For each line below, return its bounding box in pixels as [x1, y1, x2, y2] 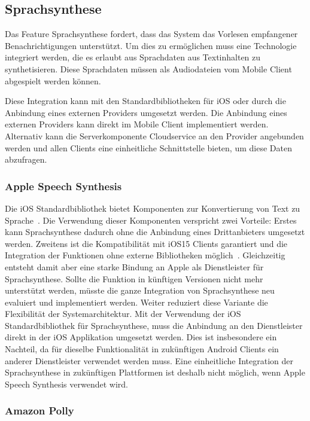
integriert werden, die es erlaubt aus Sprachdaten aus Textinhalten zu [5, 51, 261, 63]
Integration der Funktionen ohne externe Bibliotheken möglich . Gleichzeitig [5, 249, 285, 261]
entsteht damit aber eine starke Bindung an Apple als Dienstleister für [5, 260, 264, 273]
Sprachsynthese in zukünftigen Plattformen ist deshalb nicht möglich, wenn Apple [5, 366, 305, 379]
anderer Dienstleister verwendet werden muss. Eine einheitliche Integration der [5, 354, 294, 367]
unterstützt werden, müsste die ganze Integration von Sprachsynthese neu [5, 284, 275, 297]
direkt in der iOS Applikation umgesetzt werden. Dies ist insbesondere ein [5, 331, 277, 343]
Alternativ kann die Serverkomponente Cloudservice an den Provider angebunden [5, 129, 304, 142]
